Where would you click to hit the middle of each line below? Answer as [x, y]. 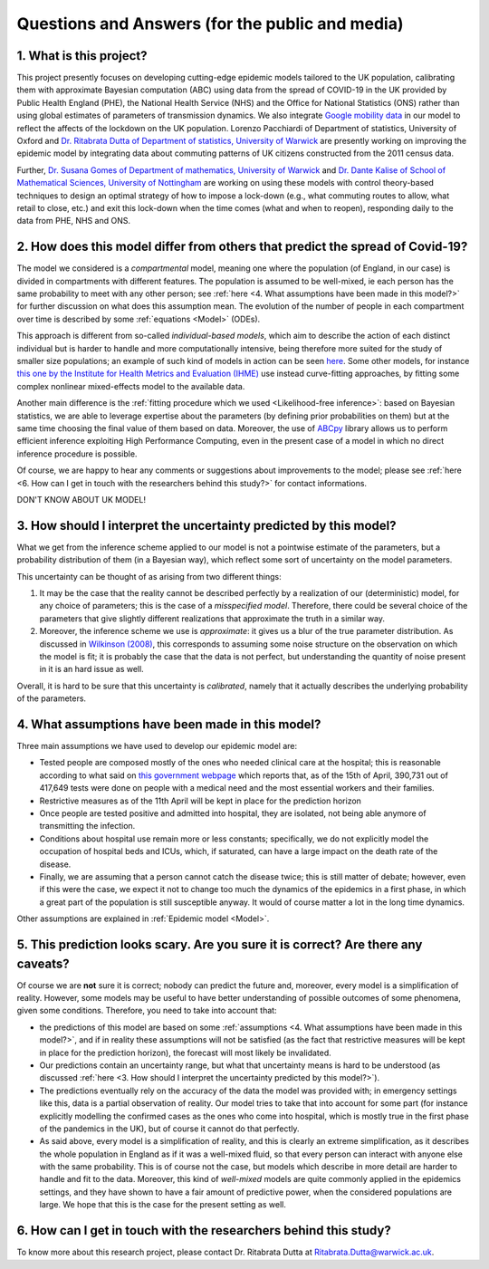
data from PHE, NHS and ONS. [74, 221]
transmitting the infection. [87, 826]
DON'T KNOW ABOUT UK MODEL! [81, 499]
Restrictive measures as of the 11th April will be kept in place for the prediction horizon [201, 801]
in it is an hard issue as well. [91, 669]
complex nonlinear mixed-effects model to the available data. [131, 386]
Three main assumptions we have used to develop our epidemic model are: [157, 746]
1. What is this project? [82, 56]
